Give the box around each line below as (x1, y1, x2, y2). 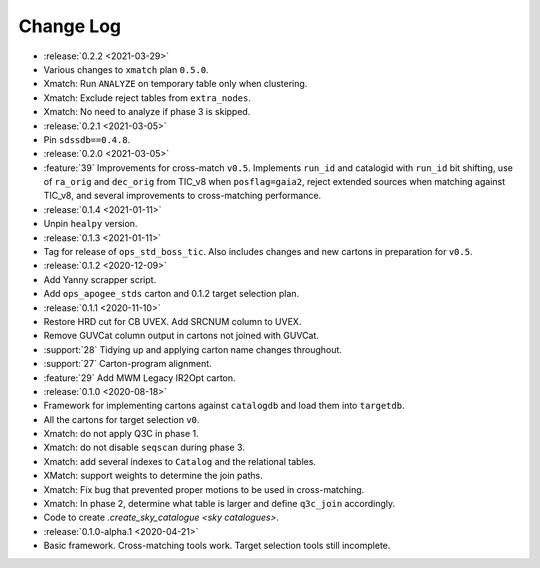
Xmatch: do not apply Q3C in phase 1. (43, 428, 199, 440)
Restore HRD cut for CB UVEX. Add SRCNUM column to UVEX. (43, 315, 302, 327)
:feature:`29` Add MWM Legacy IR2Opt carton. (43, 371, 236, 384)
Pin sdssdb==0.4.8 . (43, 133, 131, 145)
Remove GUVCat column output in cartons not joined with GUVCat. (43, 330, 320, 342)
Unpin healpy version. (43, 218, 138, 230)
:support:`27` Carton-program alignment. (43, 358, 212, 370)
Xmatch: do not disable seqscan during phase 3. (43, 441, 245, 454)
